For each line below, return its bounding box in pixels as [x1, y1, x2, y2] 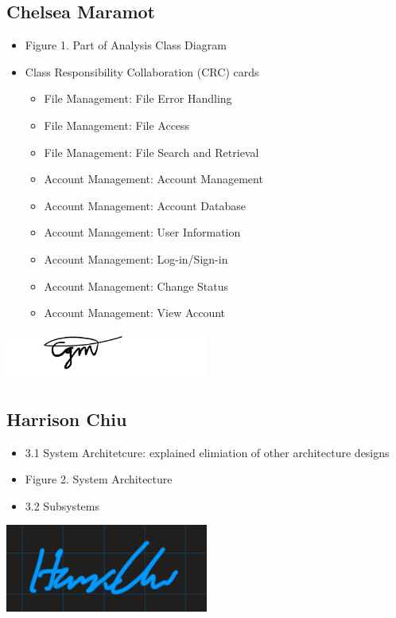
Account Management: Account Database [44, 197, 247, 213]
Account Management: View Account [44, 304, 226, 321]
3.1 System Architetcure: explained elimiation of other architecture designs [25, 444, 390, 460]
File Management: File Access [44, 116, 190, 133]
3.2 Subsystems [25, 497, 99, 514]
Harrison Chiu [6, 406, 127, 431]
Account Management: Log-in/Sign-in [44, 250, 228, 267]
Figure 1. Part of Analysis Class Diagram [25, 37, 227, 53]
